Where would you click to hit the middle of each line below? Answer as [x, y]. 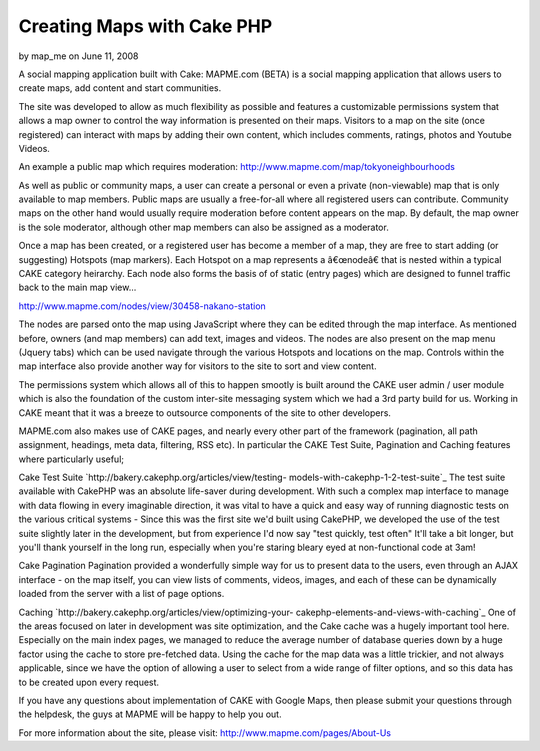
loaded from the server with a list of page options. [121, 594]
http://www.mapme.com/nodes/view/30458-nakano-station [142, 306]
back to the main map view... [77, 287]
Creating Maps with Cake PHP [145, 26]
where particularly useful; [71, 459]
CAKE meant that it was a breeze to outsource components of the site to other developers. [205, 412]
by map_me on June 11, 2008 [78, 56]
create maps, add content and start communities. [120, 88]
